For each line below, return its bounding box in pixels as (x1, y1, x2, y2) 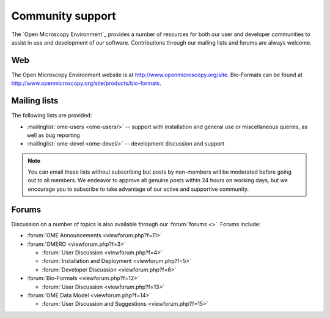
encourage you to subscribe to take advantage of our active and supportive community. (28, 185, 249, 193)
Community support (11, 9, 116, 23)
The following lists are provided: (11, 112, 92, 119)
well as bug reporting (26, 131, 81, 139)
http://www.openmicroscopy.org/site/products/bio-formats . (11, 79, 162, 87)
